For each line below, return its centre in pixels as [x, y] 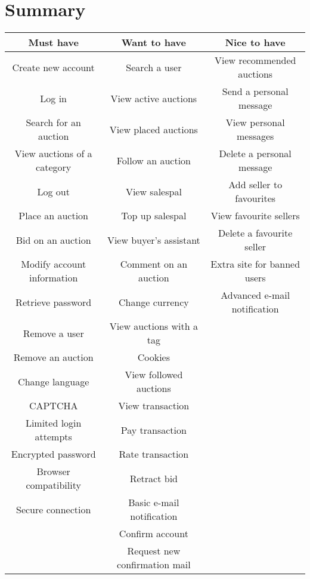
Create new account [53, 67]
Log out [53, 191]
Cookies [154, 357]
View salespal [154, 191]
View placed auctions [154, 129]
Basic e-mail [154, 503]
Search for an [53, 122]
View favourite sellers [255, 216]
